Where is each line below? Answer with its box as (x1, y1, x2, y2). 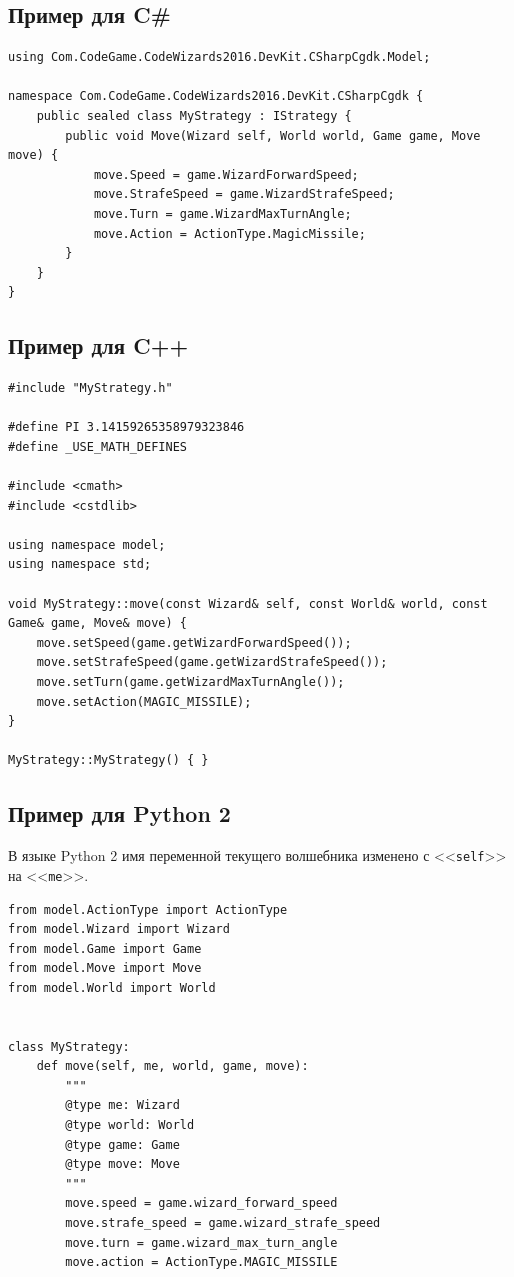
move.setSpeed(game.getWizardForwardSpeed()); (36, 635, 352, 650)
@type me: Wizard (65, 1098, 180, 1113)
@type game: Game (65, 1137, 180, 1152)
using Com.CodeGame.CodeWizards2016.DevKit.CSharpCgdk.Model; (8, 50, 431, 65)
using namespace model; (8, 537, 166, 552)
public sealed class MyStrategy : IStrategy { (36, 108, 352, 123)
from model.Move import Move (8, 961, 202, 976)
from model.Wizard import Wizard (8, 922, 230, 937)
